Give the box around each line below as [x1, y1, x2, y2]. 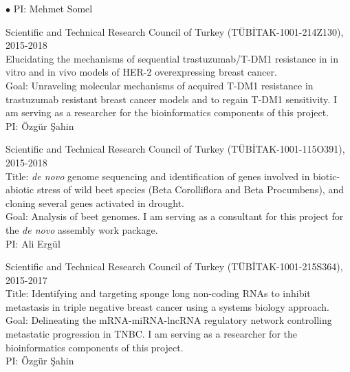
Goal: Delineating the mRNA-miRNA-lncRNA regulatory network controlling [6, 313, 332, 327]
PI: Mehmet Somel [13, 1, 93, 15]
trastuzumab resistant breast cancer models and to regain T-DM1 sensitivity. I [6, 91, 337, 106]
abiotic [6, 182, 34, 197]
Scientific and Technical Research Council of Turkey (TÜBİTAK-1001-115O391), [6, 142, 345, 156]
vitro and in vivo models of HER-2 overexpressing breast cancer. [6, 65, 277, 79]
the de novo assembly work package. [6, 222, 158, 237]
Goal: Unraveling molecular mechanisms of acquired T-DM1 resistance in [6, 78, 314, 92]
